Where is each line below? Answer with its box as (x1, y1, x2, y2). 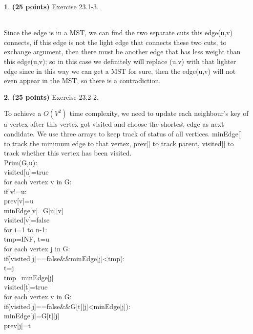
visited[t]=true (4, 282, 48, 292)
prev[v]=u (4, 196, 34, 206)
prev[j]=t (4, 320, 31, 330)
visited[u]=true (4, 167, 49, 177)
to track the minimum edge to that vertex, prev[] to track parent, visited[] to (4, 138, 234, 148)
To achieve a (4, 108, 42, 118)
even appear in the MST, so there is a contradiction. (4, 75, 161, 86)
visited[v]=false (4, 215, 50, 225)
